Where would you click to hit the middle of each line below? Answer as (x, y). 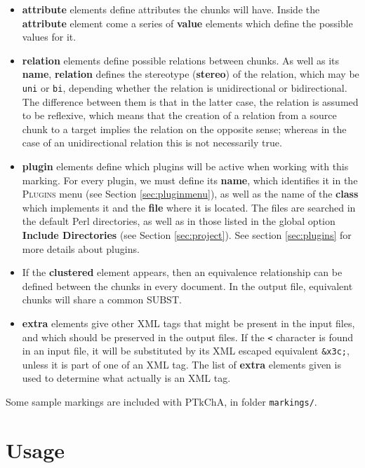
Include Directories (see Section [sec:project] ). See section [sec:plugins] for (187, 234)
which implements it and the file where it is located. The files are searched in (189, 207)
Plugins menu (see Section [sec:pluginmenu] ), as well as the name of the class (190, 194)
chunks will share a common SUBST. (102, 300)
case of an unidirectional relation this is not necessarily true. (152, 143)
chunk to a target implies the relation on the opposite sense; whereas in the (184, 129)
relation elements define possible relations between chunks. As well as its (181, 60)
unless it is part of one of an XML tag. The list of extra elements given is (181, 364)
